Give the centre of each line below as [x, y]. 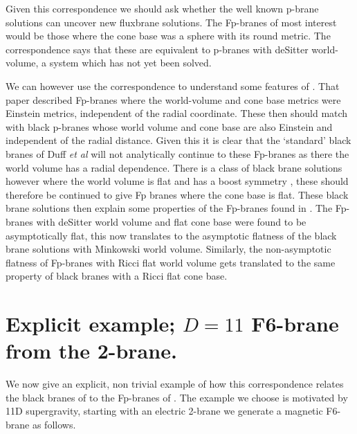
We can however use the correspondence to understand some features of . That [173, 85]
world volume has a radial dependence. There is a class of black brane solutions [174, 167]
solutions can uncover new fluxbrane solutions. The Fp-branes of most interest [171, 22]
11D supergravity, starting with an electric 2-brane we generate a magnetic [164, 411]
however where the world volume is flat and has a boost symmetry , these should [177, 181]
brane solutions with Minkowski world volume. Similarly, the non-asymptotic [168, 249]
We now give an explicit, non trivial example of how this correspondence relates [175, 384]
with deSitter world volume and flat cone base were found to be [171, 221]
